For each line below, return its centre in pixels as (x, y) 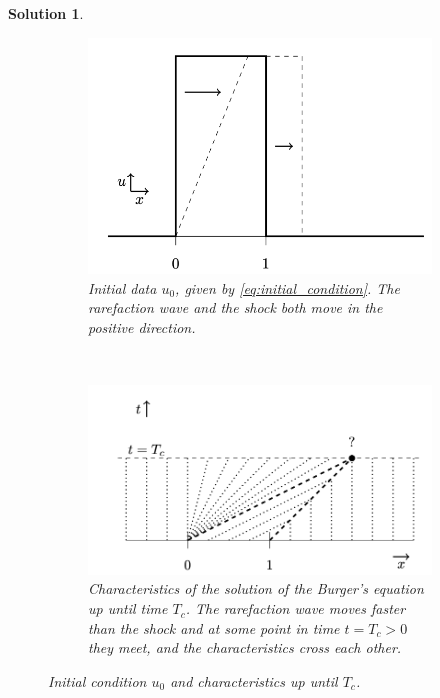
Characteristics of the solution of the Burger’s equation (256, 588)
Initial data (122, 287)
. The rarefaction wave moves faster (295, 608)
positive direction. (142, 326)
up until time (128, 608)
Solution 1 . (46, 13)
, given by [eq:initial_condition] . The (287, 287)
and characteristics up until (254, 680)
